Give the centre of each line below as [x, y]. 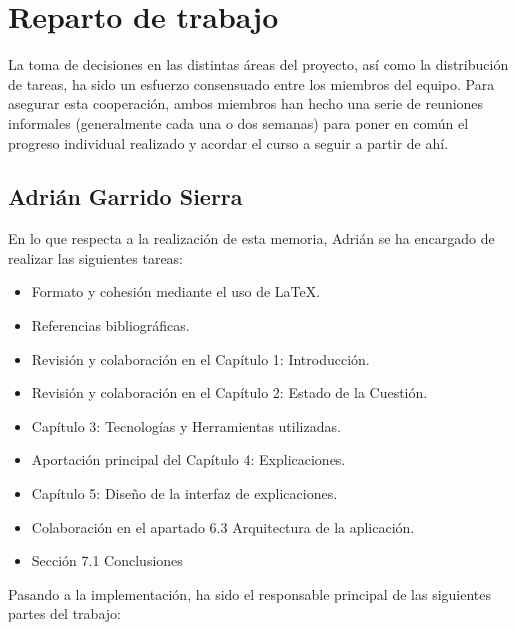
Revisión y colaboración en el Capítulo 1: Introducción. [200, 358]
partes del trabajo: [64, 613]
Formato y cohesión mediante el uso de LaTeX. [176, 291]
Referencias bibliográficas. [110, 325]
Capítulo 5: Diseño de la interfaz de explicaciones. [184, 493]
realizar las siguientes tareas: [96, 257]
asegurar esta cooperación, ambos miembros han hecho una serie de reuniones [246, 103]
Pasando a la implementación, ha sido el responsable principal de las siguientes [250, 593]
